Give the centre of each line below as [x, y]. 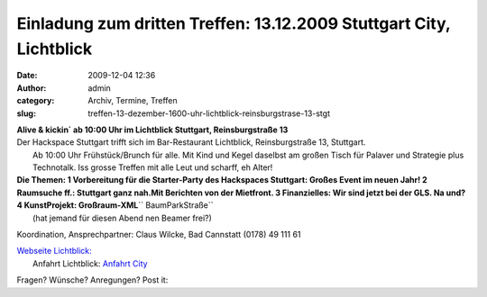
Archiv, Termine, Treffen [133, 101]
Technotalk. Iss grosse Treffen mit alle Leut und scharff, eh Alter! [153, 167]
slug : [26, 113]
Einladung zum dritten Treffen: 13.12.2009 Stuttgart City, [234, 23]
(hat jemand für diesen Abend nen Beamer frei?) [122, 218]
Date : [27, 76]
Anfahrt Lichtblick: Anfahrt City [90, 263]
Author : [32, 88]
